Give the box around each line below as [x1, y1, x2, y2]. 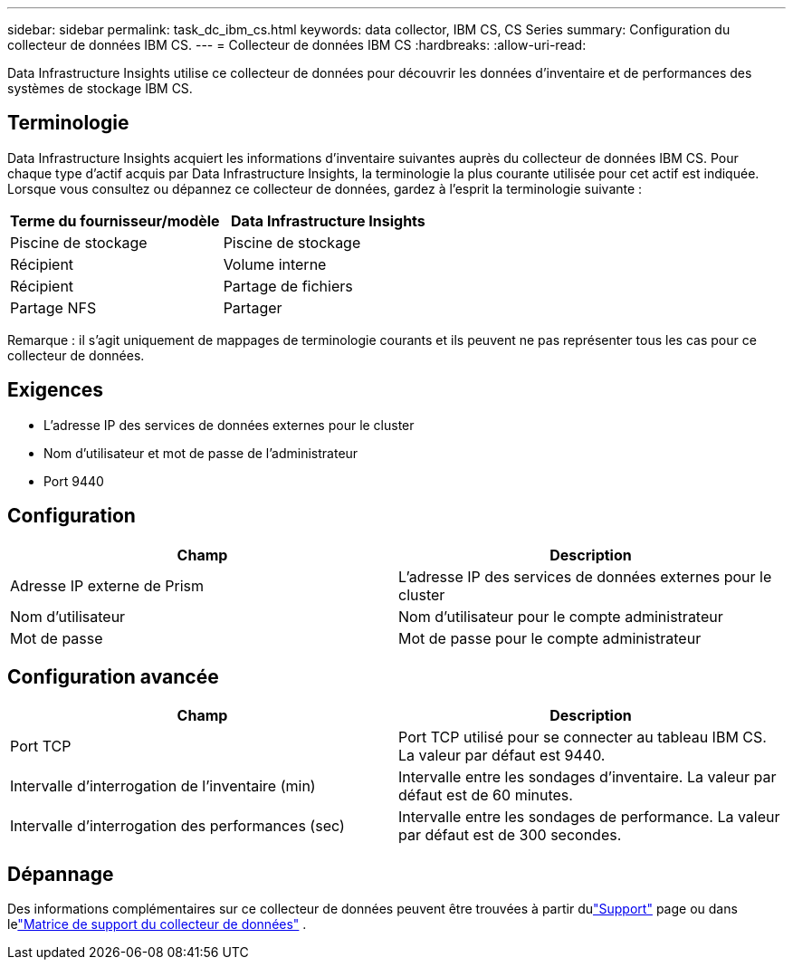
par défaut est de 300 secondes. [398, 826, 622, 845]
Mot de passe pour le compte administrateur [398, 628, 702, 647]
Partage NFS [10, 298, 97, 317]
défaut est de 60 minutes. [398, 786, 573, 805]
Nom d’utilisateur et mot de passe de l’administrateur [43, 445, 358, 461]
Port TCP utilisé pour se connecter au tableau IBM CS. [398, 728, 767, 747]
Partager [223, 298, 282, 317]
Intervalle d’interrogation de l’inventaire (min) [10, 777, 316, 796]
